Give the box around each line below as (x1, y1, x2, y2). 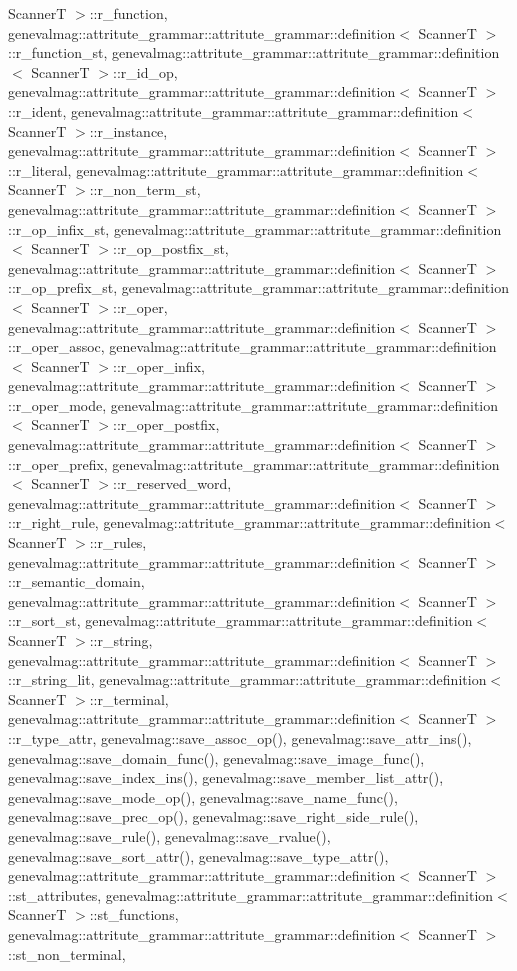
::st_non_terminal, (8, 943, 126, 964)
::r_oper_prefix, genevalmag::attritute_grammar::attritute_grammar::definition (8, 453, 500, 474)
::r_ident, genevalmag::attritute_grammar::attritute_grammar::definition (8, 100, 459, 121)
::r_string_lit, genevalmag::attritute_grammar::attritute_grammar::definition (8, 669, 487, 690)
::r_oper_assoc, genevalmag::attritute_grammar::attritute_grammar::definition (8, 336, 497, 357)
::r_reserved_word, (113, 473, 232, 494)
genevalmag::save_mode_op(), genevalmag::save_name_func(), (8, 786, 398, 807)
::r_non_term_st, (89, 179, 201, 200)
